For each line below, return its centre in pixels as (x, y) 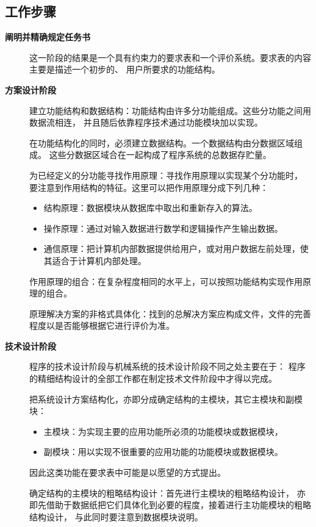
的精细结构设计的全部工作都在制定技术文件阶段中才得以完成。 (153, 378)
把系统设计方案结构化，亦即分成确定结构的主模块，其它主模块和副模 (166, 399)
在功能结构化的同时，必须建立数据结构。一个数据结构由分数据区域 (162, 142)
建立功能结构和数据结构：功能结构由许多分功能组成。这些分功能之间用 (170, 110)
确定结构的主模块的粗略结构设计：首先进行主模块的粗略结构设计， (162, 493)
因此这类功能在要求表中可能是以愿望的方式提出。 (127, 472)
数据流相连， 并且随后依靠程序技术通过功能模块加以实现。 (146, 122)
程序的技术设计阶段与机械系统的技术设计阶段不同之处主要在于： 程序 (167, 366)
